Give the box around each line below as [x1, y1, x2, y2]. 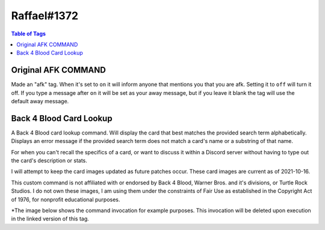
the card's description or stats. [11, 157, 87, 165]
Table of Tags [11, 30, 46, 37]
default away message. [11, 98, 69, 105]
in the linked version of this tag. [11, 215, 90, 222]
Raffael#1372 [11, 9, 78, 22]
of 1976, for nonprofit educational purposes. [11, 196, 120, 203]
